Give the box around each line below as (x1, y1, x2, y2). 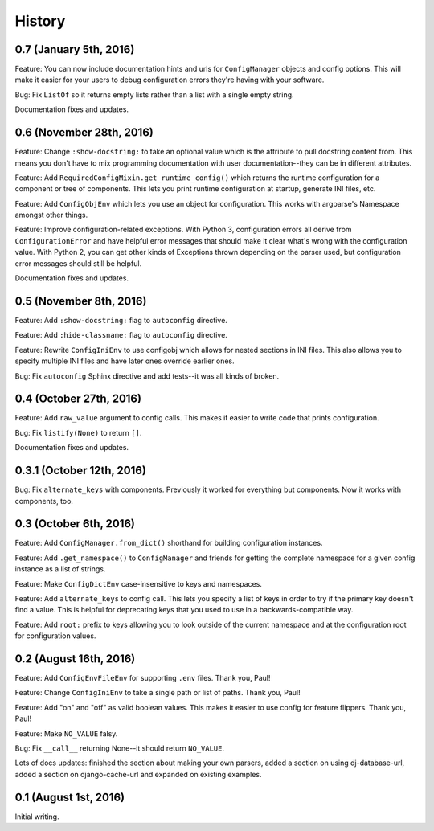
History (14, 12, 66, 30)
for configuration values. (14, 631, 96, 641)
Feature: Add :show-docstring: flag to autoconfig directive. (14, 315, 228, 325)
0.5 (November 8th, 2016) (14, 294, 147, 308)
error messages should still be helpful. (14, 258, 142, 268)
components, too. (14, 496, 74, 506)
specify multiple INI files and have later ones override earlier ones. (14, 356, 235, 366)
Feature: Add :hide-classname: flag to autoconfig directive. (14, 330, 228, 340)
